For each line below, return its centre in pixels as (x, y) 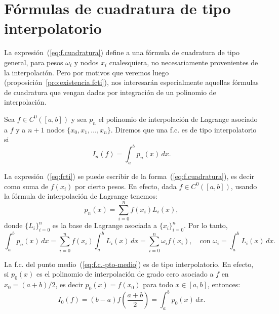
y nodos (86, 62)
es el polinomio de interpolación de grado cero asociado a (125, 274)
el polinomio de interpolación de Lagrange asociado (178, 119)
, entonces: (224, 284)
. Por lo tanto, (206, 225)
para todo (158, 284)
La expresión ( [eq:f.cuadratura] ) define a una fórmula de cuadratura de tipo (122, 52)
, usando (244, 186)
